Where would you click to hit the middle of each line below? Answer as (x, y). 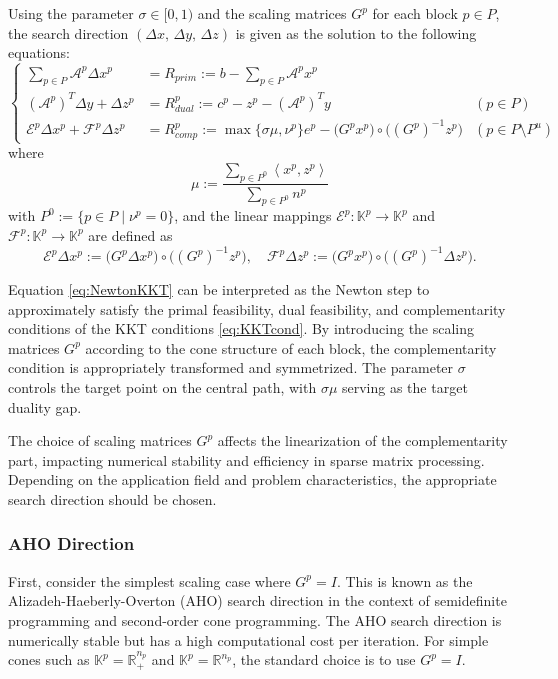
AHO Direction (71, 543)
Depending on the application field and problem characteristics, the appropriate (252, 479)
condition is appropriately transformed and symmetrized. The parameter (231, 367)
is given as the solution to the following (356, 32)
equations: (39, 52)
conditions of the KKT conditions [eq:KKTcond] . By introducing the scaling (241, 328)
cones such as (49, 659)
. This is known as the (404, 580)
